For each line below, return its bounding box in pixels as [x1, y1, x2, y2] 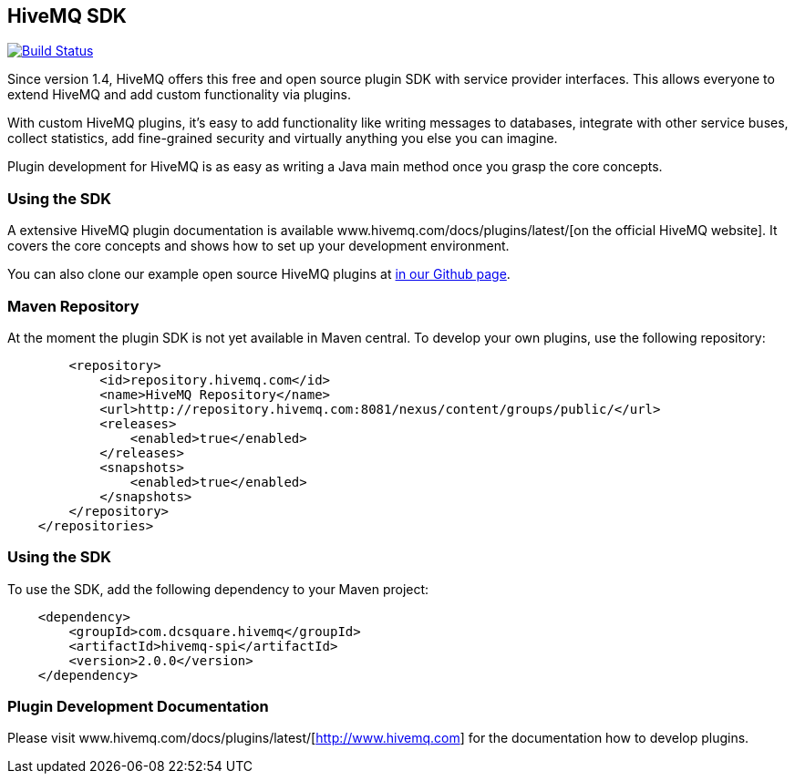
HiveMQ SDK [7, 5, 127, 27]
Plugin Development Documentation [7, 697, 269, 716]
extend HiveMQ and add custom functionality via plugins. [7, 87, 351, 103]
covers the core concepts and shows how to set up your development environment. [7, 238, 510, 254]
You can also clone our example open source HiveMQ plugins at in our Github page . [7, 266, 511, 283]
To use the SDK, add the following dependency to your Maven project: [7, 581, 429, 597]
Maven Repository [7, 296, 139, 315]
